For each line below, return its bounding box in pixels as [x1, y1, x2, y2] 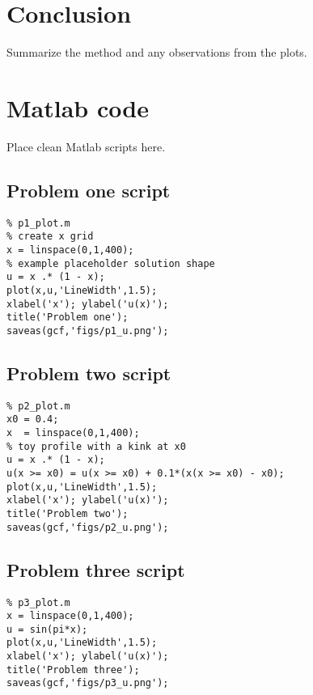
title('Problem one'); [6, 311, 129, 324]
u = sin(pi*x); [6, 623, 88, 635]
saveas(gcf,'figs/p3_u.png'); [6, 677, 169, 689]
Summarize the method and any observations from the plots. [6, 44, 307, 61]
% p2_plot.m [6, 400, 70, 412]
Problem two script [6, 360, 171, 385]
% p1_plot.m [6, 217, 70, 229]
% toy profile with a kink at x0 [6, 440, 186, 452]
